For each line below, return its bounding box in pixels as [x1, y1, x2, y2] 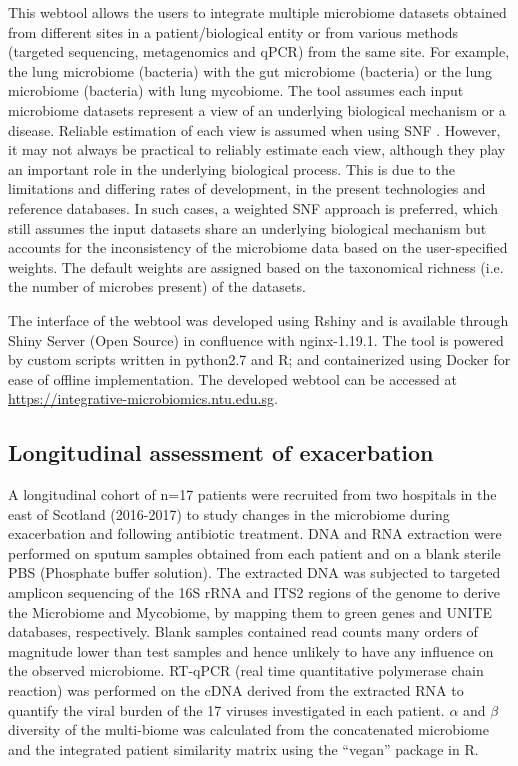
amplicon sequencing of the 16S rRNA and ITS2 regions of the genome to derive [8, 582, 500, 603]
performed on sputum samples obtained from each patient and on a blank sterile [8, 542, 501, 563]
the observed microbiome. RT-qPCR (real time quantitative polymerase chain [8, 660, 484, 681]
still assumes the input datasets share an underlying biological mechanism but [8, 217, 487, 238]
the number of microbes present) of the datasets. [8, 276, 306, 297]
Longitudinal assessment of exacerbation [8, 437, 434, 468]
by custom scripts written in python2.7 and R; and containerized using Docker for [8, 349, 511, 370]
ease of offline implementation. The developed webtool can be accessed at [8, 368, 457, 389]
